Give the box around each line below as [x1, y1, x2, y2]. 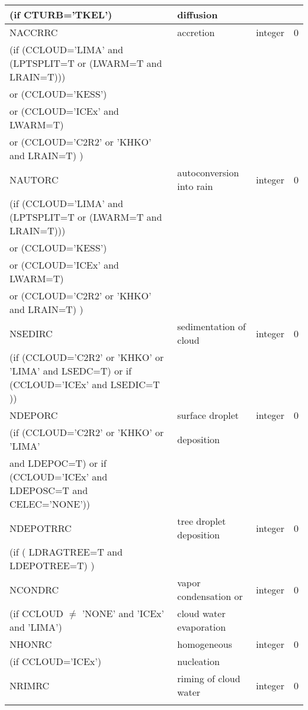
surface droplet [177, 408, 239, 422]
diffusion [177, 8, 218, 21]
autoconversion [177, 166, 239, 179]
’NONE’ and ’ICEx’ [82, 606, 164, 620]
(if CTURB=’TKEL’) [9, 8, 113, 21]
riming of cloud [177, 672, 240, 685]
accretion [177, 25, 215, 39]
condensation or [177, 589, 243, 603]
